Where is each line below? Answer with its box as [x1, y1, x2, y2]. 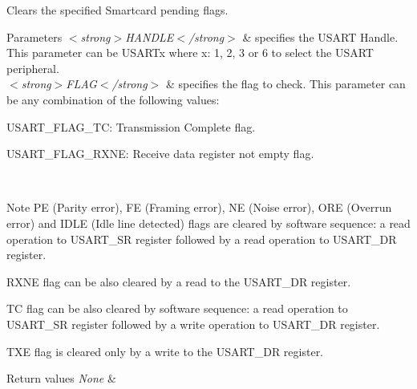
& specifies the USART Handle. [242, 28, 399, 45]
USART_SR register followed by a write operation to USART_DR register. [6, 315, 380, 332]
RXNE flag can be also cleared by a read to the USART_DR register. [6, 273, 351, 290]
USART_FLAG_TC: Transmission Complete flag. [6, 118, 256, 135]
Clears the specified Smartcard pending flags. [6, 2, 229, 18]
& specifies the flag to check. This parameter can [165, 75, 406, 92]
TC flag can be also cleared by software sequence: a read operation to [6, 300, 348, 317]
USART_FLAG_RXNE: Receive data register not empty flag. [6, 145, 314, 162]
